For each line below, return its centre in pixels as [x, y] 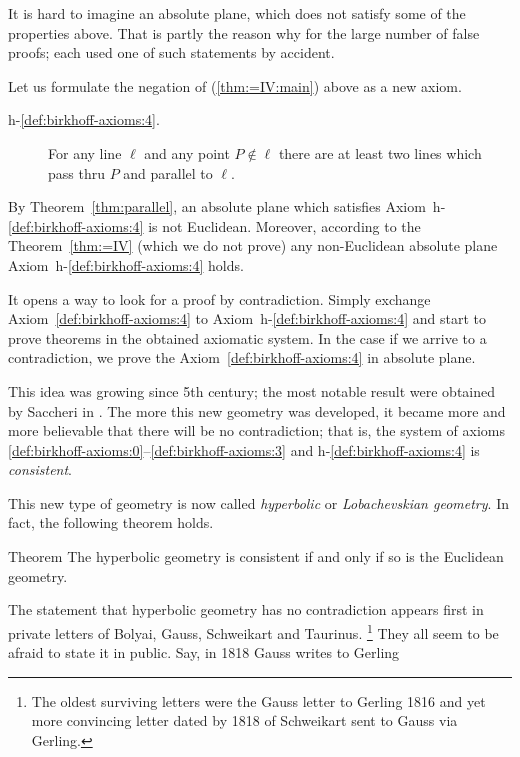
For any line [85, 152]
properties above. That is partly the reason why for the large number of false [244, 32]
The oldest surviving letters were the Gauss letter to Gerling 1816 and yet [258, 700]
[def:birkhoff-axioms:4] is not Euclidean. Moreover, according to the [214, 225]
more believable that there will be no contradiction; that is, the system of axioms [257, 430]
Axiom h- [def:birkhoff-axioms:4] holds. [126, 264]
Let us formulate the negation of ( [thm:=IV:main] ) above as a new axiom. [235, 85]
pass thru [76, 172]
